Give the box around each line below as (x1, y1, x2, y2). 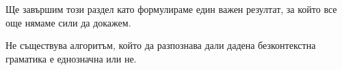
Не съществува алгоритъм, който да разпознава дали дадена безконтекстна (5, 38, 316, 52)
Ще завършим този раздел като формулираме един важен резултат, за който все (5, 2, 337, 16)
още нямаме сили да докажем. (5, 15, 131, 29)
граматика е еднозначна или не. (5, 51, 137, 65)
